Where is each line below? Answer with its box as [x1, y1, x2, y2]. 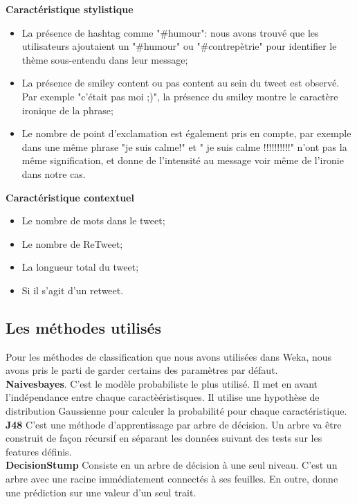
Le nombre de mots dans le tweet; [21, 213, 165, 228]
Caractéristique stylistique [6, 2, 134, 16]
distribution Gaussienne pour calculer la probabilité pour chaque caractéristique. [6, 404, 347, 418]
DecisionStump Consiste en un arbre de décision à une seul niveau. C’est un [6, 458, 338, 472]
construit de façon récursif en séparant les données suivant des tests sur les [6, 431, 322, 445]
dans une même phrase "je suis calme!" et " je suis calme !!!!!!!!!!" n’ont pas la [21, 139, 347, 154]
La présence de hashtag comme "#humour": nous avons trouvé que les [21, 25, 319, 39]
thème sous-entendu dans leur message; [21, 52, 188, 66]
